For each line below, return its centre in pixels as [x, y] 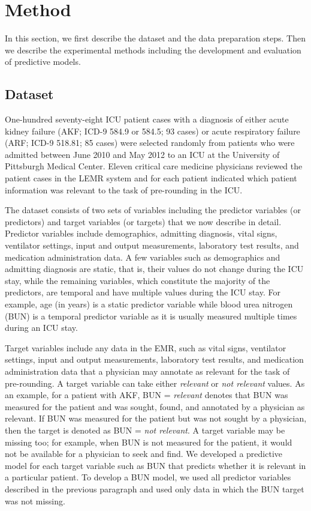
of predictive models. [43, 62]
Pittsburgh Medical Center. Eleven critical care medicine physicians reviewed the [154, 166]
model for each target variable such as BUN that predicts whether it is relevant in [155, 465]
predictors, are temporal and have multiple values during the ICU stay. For [143, 292]
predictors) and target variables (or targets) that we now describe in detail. [143, 221]
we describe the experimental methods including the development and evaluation [153, 50]
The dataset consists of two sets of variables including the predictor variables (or [153, 210]
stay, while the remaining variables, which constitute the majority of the [138, 280]
